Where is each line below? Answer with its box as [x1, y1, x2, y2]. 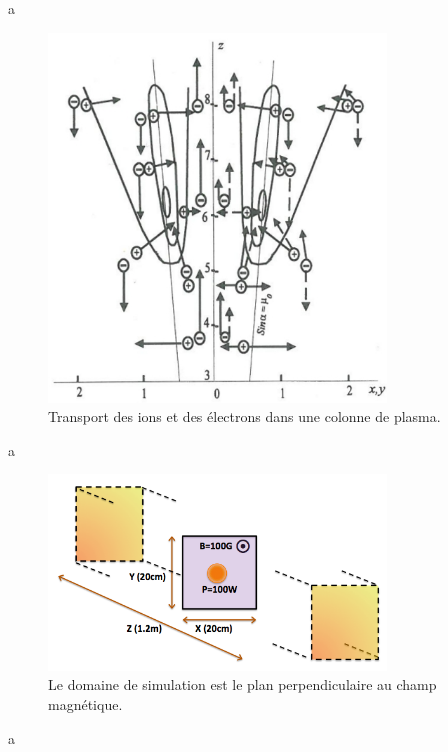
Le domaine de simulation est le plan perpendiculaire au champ [48, 674, 437, 695]
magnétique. [48, 693, 123, 714]
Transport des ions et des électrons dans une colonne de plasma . [48, 406, 441, 427]
